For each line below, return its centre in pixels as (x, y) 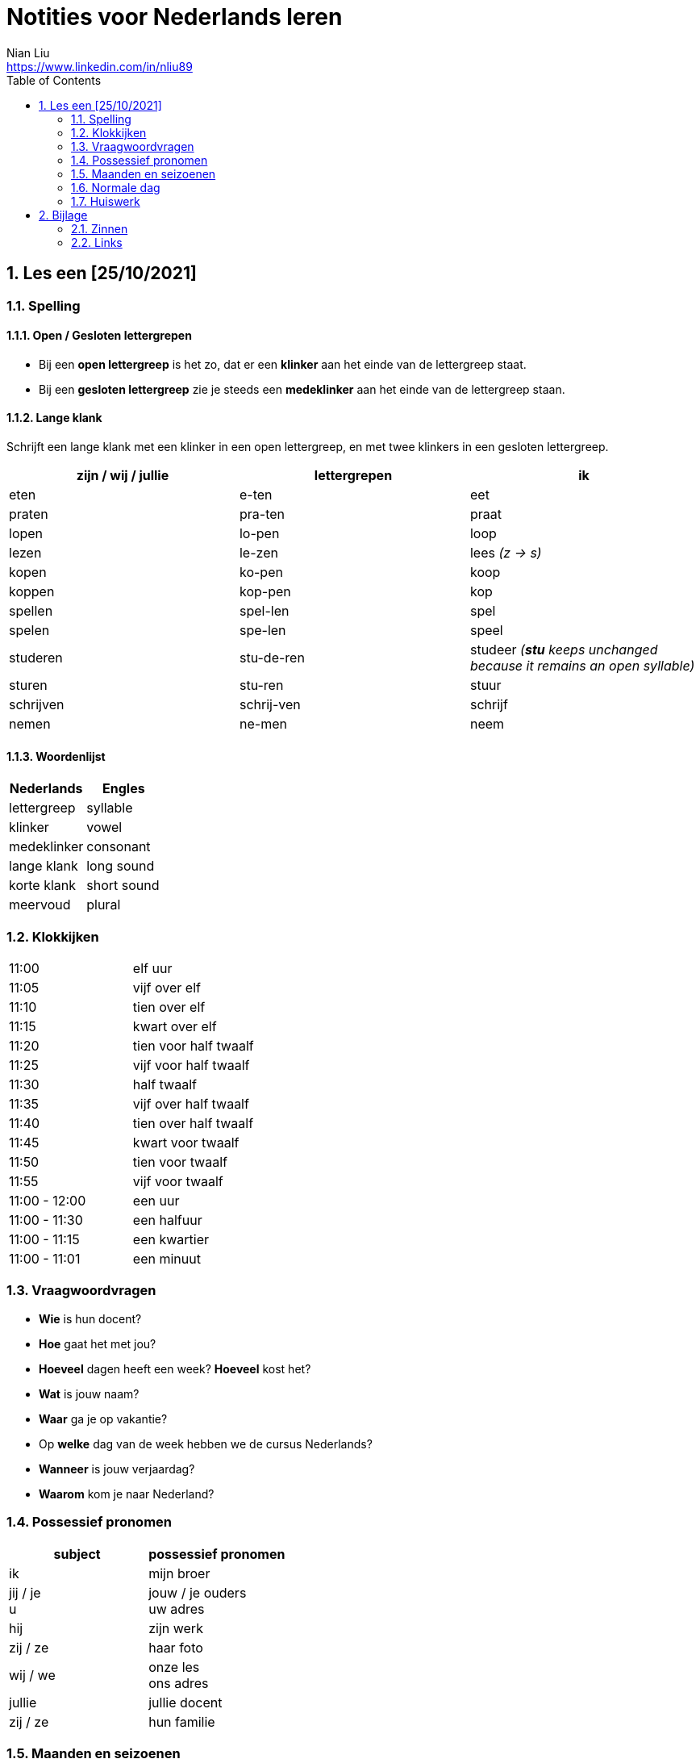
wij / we (32, 1675)
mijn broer (179, 1573)
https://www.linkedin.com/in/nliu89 (100, 66)
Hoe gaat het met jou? (98, 1343)
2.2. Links (97, 242)
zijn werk (176, 1628)
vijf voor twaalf (178, 1181)
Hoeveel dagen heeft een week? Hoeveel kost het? (175, 1368)
